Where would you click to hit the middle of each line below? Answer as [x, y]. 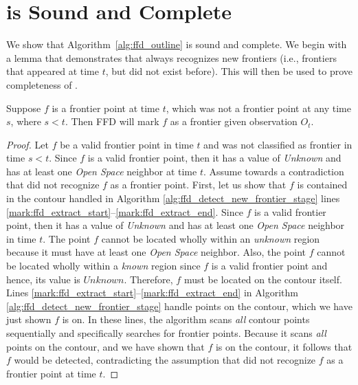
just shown [29, 319]
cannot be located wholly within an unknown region [211, 238]
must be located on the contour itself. [263, 279]
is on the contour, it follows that [284, 346]
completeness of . [42, 84]
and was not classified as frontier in [278, 144]
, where [26, 121]
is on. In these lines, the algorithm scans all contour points [186, 319]
